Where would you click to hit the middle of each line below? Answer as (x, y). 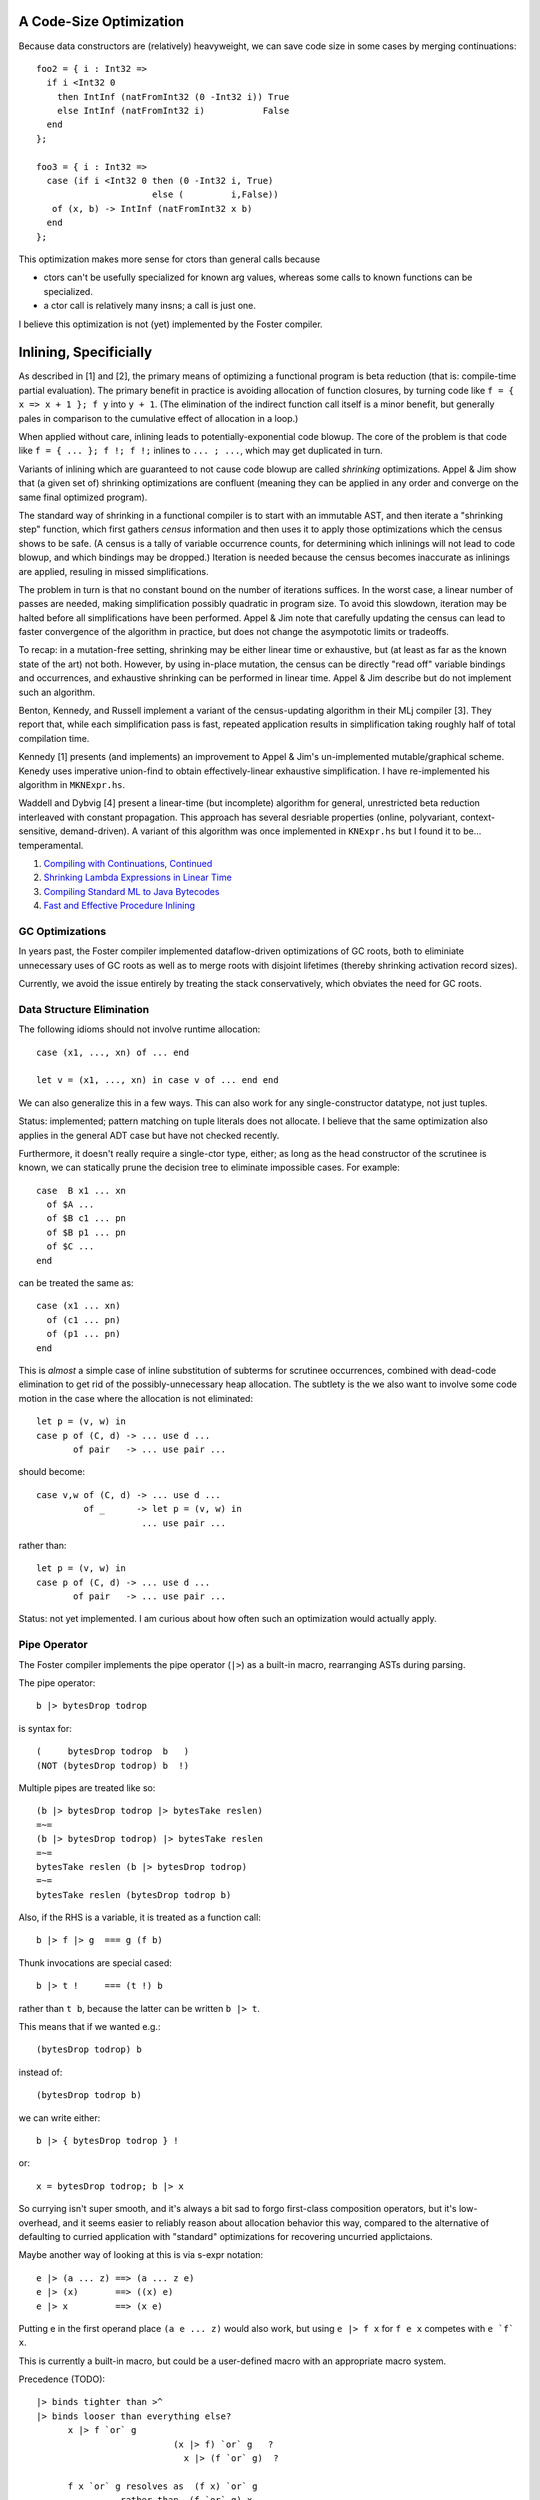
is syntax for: (45, 1728)
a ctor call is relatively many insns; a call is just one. (150, 306)
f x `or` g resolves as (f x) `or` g (163, 2486)
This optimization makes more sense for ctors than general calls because (169, 259)
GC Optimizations (62, 931)
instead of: (40, 2072)
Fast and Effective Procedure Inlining (119, 906)
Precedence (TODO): (61, 2379)
